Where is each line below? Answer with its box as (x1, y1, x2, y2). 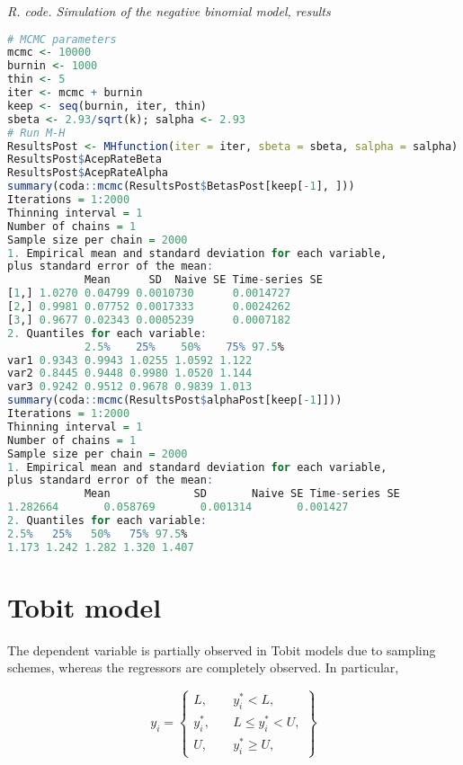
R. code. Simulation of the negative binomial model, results (7, 2, 331, 20)
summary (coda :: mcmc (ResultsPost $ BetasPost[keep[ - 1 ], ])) (7, 180, 355, 193)
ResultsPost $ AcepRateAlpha (7, 166, 168, 180)
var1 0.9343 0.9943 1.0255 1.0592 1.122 (7, 353, 253, 367)
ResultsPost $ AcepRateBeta (7, 153, 162, 166)
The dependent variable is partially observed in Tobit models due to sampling (7, 640, 436, 659)
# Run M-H (7, 126, 66, 139)
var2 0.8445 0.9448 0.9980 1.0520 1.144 (7, 367, 253, 380)
